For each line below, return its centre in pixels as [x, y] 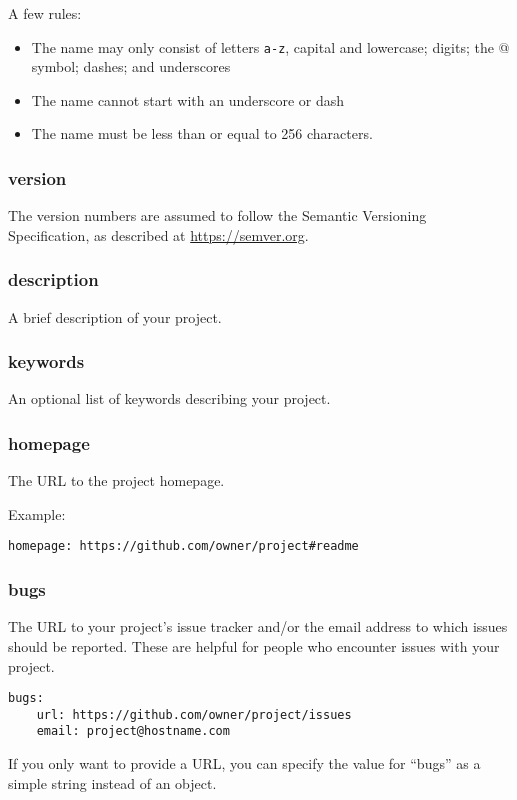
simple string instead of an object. [112, 782]
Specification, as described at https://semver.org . [158, 234]
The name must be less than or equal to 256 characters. [202, 133]
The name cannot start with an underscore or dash [188, 99]
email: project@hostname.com [133, 731]
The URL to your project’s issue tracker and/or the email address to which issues [258, 626]
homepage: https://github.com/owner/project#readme [183, 546]
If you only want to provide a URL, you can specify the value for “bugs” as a [244, 763]
